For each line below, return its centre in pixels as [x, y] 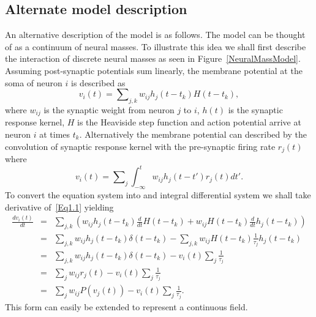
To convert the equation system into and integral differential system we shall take [158, 194]
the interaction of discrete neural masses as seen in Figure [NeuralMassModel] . [153, 58]
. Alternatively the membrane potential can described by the [193, 134]
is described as [98, 82]
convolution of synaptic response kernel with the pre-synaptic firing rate [140, 146]
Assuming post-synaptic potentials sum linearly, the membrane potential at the [154, 70]
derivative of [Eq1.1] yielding [59, 207]
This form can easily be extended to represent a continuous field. [126, 306]
